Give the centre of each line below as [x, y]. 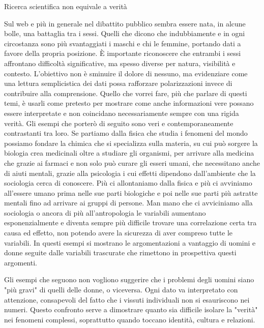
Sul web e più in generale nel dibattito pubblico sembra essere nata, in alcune [125, 23]
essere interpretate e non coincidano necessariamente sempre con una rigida [122, 113]
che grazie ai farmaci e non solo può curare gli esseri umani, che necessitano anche [132, 162]
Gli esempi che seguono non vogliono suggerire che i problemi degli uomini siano [129, 279]
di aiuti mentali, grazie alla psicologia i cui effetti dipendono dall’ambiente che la [130, 173]
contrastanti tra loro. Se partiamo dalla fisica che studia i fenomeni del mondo [126, 133]
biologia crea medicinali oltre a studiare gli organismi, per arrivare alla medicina [129, 153]
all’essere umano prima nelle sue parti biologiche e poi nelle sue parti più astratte [131, 192]
